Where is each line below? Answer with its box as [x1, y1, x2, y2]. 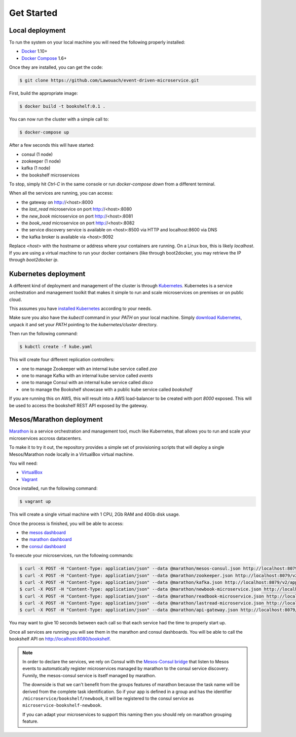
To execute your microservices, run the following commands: [9, 553, 134, 559]
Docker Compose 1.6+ [21, 55, 67, 61]
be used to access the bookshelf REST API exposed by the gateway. [9, 402, 148, 408]
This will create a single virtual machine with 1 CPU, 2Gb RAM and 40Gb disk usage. [9, 512, 180, 518]
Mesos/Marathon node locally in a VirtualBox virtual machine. [9, 451, 134, 457]
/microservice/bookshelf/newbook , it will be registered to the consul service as [22, 695, 194, 701]
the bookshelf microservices [21, 172, 80, 178]
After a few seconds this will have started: [9, 142, 95, 148]
